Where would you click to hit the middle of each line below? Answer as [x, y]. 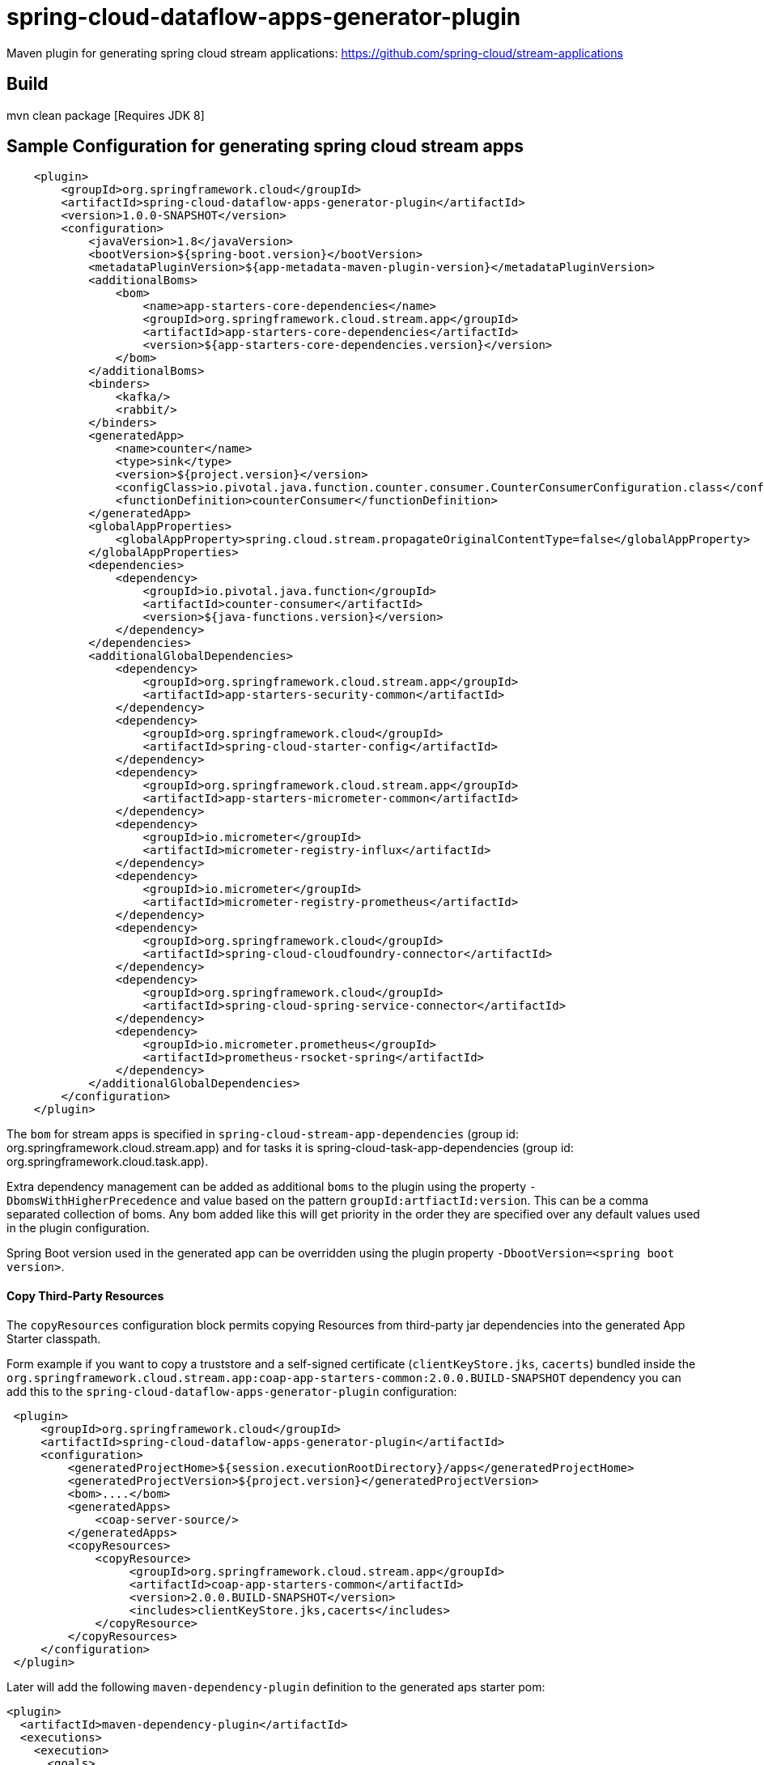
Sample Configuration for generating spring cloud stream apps [265, 147]
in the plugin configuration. [78, 1228]
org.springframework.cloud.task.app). [108, 1162]
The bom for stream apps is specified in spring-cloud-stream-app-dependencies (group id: [263, 1134]
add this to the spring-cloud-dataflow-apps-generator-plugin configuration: [232, 1391]
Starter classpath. [54, 1338]
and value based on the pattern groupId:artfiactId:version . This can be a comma [414, 1201]
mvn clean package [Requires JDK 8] [106, 115]
